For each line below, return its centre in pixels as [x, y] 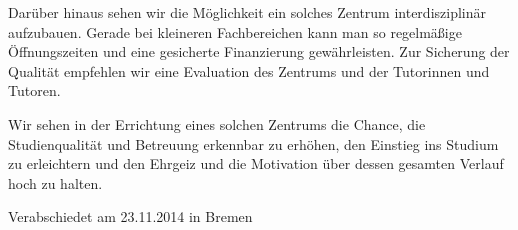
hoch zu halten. [55, 182]
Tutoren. [34, 90]
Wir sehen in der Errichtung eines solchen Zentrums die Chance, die [217, 123]
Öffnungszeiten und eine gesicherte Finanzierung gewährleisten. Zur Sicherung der [259, 51]
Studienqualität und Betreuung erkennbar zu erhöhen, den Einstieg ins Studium [253, 143]
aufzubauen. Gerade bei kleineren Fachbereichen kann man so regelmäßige [235, 31]
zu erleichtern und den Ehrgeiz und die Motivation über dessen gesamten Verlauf [256, 163]
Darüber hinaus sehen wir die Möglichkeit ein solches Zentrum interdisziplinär [247, 12]
